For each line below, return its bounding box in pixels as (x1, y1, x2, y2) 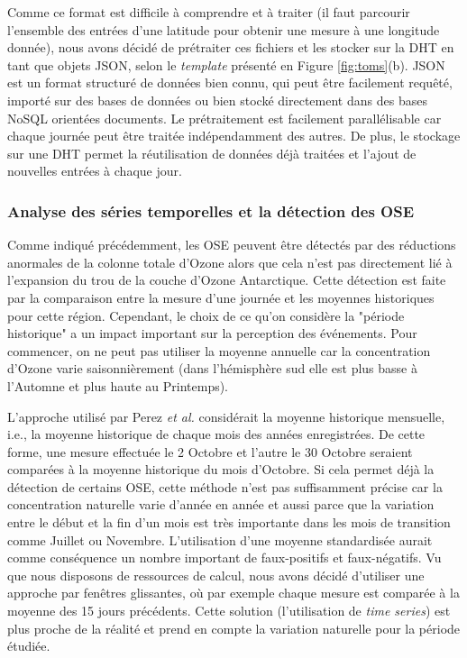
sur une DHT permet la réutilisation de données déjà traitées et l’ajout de (7, 143, 417, 162)
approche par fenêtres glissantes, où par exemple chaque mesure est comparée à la (7, 583, 460, 602)
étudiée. (7, 636, 50, 655)
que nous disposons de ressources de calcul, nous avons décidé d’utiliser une (7, 565, 425, 584)
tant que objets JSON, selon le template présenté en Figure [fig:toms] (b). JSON (7, 55, 445, 74)
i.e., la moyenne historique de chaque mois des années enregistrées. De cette (7, 425, 426, 443)
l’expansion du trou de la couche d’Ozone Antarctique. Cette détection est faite (7, 270, 446, 289)
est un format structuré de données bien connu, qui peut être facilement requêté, (7, 73, 453, 92)
